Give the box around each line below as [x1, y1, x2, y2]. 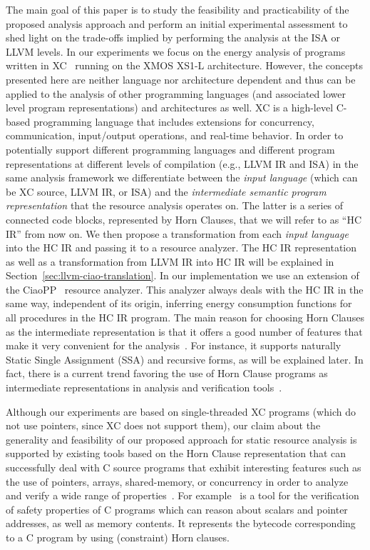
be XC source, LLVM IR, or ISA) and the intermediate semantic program [6, 184, 327, 199]
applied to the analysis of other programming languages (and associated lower [6, 86, 346, 101]
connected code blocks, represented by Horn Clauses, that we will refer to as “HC [6, 211, 362, 226]
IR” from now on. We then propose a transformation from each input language [6, 226, 349, 241]
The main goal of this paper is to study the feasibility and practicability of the [6, 2, 349, 16]
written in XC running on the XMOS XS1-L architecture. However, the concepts [6, 58, 363, 73]
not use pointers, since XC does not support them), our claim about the [6, 418, 321, 433]
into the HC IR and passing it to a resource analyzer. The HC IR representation [6, 240, 357, 255]
